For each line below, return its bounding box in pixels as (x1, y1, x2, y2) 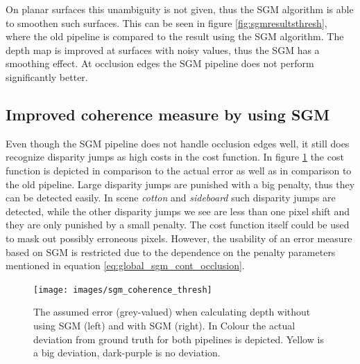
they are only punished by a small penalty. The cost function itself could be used (6, 217, 350, 232)
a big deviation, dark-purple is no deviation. (33, 345, 221, 360)
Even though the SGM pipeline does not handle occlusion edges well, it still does (6, 136, 350, 150)
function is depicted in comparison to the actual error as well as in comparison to (6, 163, 352, 177)
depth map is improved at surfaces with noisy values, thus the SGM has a (6, 42, 320, 57)
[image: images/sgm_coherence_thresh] (33, 284, 212, 295)
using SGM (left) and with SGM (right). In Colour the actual (33, 318, 295, 332)
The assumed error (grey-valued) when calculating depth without (33, 304, 311, 319)
